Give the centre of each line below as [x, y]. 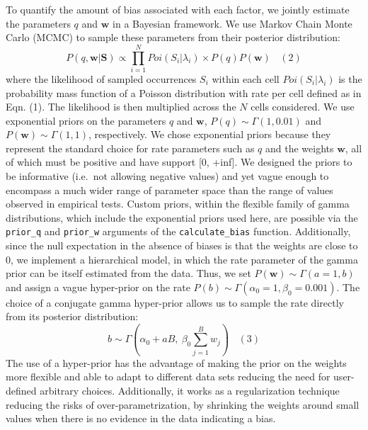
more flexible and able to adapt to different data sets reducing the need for [168, 377]
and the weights [299, 148]
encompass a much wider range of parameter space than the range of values [169, 189]
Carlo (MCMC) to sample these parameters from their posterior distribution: [173, 37]
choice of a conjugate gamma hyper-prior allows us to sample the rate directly [175, 302]
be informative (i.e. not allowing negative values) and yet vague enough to [167, 176]
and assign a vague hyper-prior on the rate [98, 287]
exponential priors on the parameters [86, 120]
